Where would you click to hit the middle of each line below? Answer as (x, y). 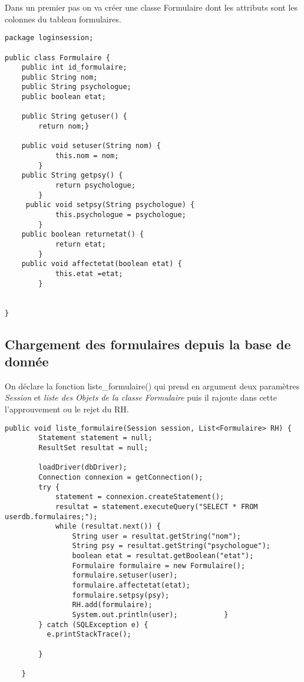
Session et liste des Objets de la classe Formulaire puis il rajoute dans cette (141, 397)
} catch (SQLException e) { (93, 624)
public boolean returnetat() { (83, 235)
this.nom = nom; (87, 156)
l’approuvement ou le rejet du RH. (67, 409)
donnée (27, 361)
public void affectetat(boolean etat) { (102, 264)
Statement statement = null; (95, 438)
